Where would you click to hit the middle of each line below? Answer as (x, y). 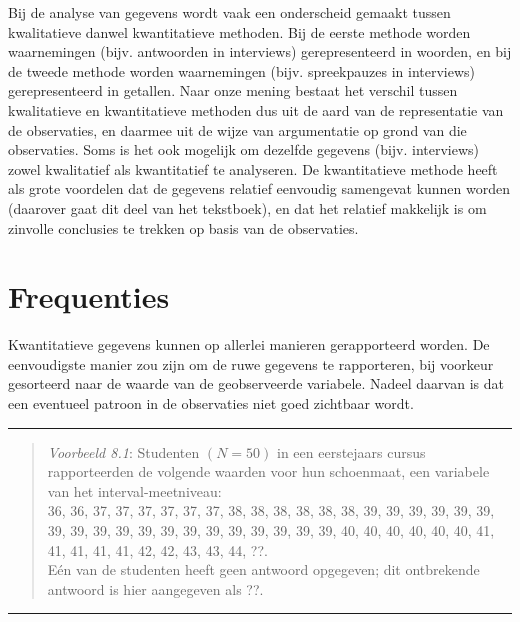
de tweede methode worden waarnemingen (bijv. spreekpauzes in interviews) (242, 70)
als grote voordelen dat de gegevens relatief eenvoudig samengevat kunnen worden (259, 188)
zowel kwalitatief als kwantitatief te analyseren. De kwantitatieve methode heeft (253, 168)
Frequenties (89, 296)
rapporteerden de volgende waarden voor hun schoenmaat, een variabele (268, 471)
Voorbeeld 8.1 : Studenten (123, 451)
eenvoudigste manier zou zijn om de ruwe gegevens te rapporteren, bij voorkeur (251, 363)
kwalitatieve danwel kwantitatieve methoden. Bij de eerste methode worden (239, 31)
